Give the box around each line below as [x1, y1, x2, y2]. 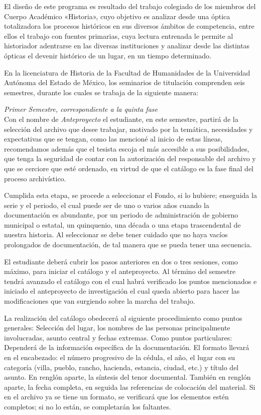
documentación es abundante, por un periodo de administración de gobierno [4, 210, 238, 220]
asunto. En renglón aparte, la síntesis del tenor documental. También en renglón [4, 372, 251, 382]
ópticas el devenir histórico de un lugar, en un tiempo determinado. [4, 50, 211, 60]
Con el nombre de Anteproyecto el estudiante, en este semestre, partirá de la [4, 113, 238, 124]
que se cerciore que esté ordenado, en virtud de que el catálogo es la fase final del [4, 163, 254, 173]
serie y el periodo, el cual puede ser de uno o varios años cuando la [4, 199, 209, 210]
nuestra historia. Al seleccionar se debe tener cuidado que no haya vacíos [4, 229, 228, 240]
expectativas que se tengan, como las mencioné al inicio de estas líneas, [4, 133, 223, 144]
